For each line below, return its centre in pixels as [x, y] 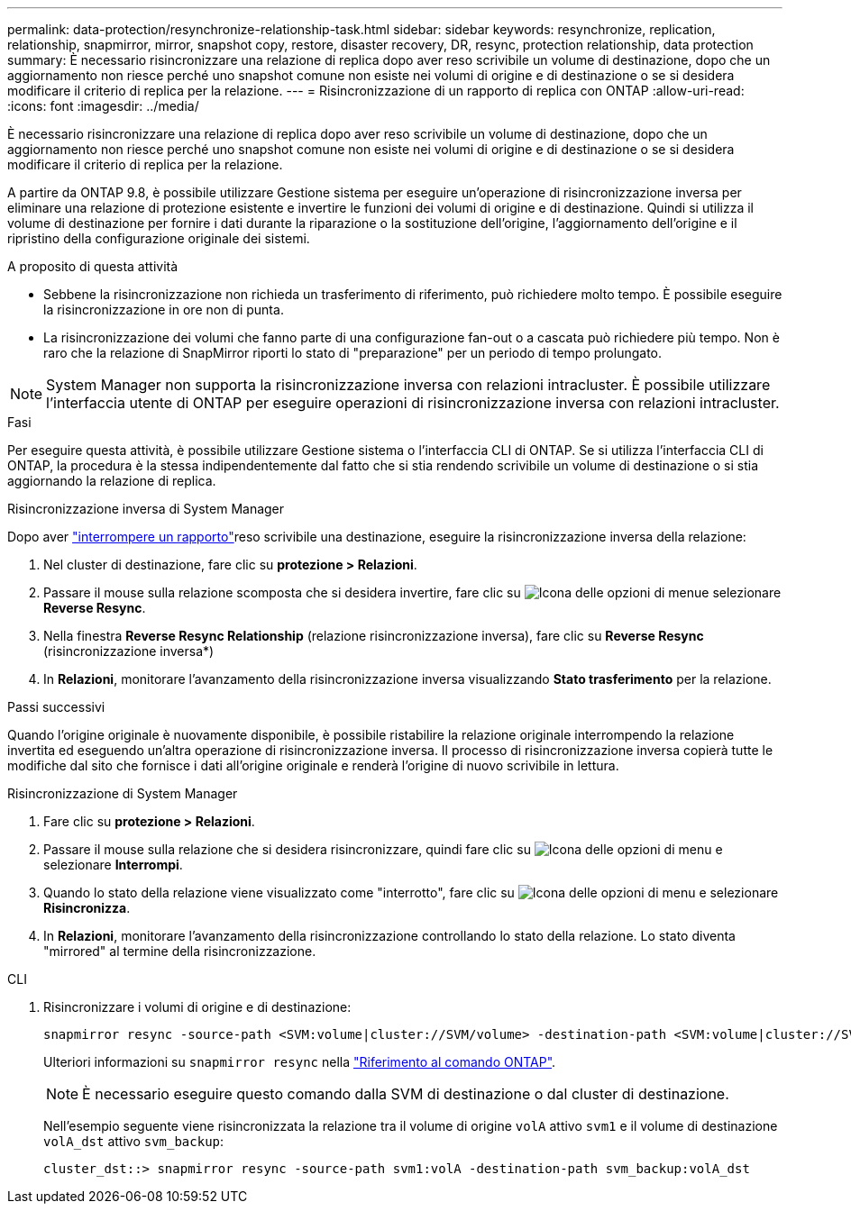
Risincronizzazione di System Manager [123, 793]
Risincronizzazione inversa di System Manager [146, 509]
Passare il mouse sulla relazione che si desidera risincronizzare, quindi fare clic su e [383, 849]
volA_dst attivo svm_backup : [134, 1141]
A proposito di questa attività [93, 266]
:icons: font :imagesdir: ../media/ [103, 106]
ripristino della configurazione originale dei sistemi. [159, 238]
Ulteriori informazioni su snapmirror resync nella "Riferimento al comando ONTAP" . [300, 1062]
